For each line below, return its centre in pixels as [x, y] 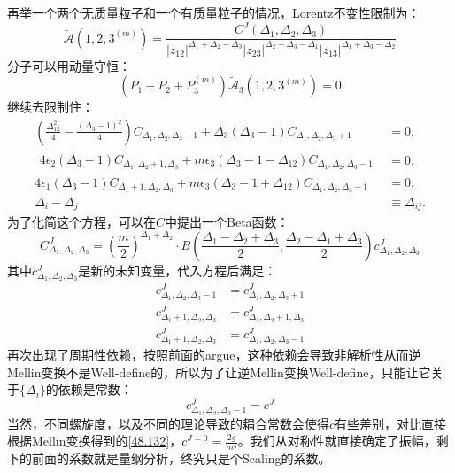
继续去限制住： [50, 107]
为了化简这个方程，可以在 [81, 222]
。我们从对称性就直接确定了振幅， [337, 441]
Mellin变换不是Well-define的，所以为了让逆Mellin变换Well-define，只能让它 [219, 372]
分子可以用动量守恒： [69, 65]
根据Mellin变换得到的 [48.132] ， [95, 441]
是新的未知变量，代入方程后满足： [177, 270]
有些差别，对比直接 [391, 423]
